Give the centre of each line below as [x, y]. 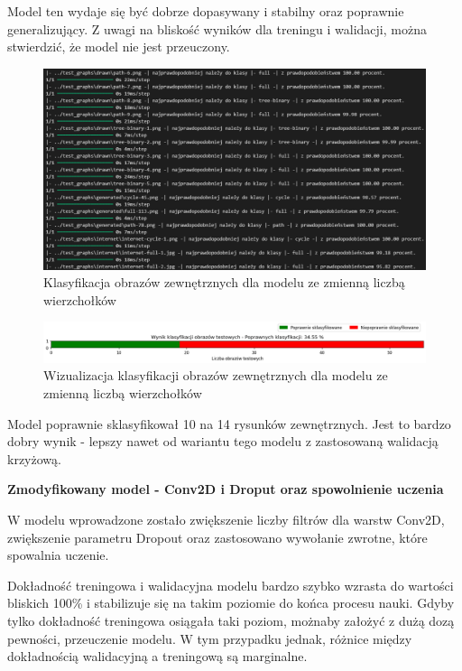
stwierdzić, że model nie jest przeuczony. [119, 47]
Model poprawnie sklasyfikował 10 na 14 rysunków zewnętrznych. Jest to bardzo [229, 423]
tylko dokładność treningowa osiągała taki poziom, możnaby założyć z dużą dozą [231, 620]
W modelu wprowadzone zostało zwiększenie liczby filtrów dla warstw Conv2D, [226, 520]
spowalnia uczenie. [58, 555]
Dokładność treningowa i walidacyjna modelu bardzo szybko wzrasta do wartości [231, 585]
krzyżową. [34, 458]
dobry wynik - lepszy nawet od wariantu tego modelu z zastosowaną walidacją [223, 441]
